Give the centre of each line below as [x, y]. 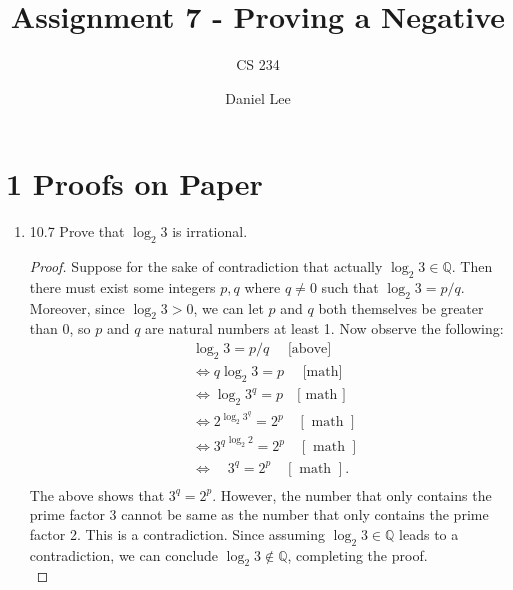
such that [350, 286]
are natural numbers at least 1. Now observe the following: [324, 328]
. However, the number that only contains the [352, 494]
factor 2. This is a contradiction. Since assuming [177, 533]
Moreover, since [77, 307]
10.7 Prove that [77, 231]
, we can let [228, 307]
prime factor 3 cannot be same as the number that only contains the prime [259, 514]
